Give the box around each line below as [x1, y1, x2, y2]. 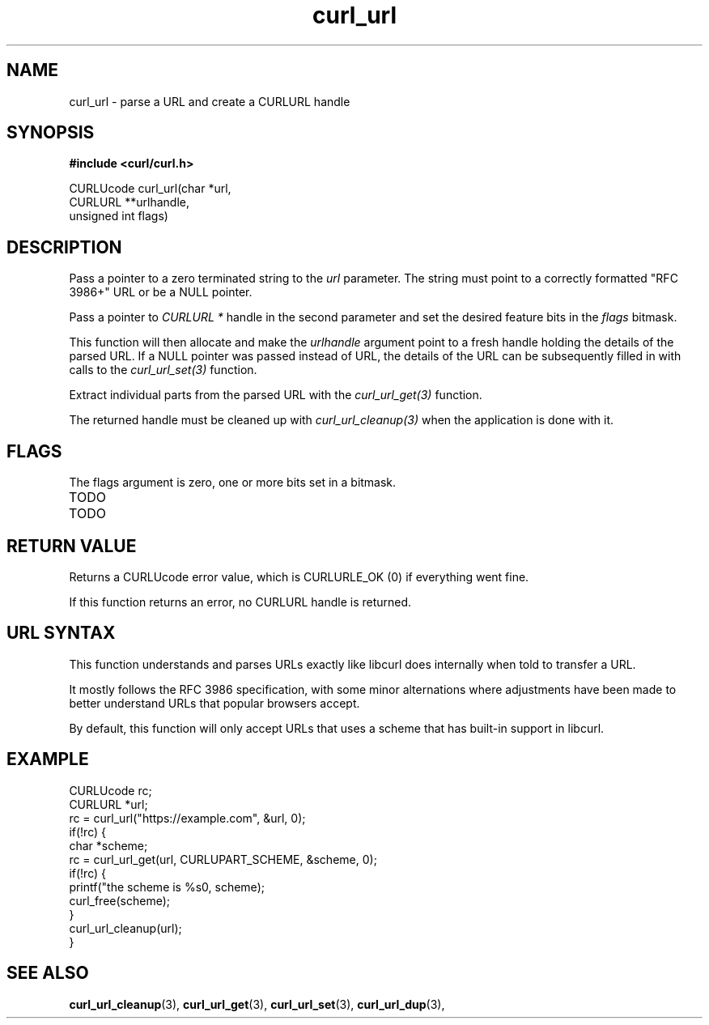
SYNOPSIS [6, 122, 95, 143]
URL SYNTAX [6, 623, 116, 644]
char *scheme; [69, 838, 148, 853]
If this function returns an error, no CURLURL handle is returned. [69, 594, 412, 609]
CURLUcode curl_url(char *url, [69, 181, 231, 196]
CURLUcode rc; [69, 783, 152, 797]
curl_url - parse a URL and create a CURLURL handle [69, 94, 350, 108]
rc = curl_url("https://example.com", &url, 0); [69, 810, 306, 825]
